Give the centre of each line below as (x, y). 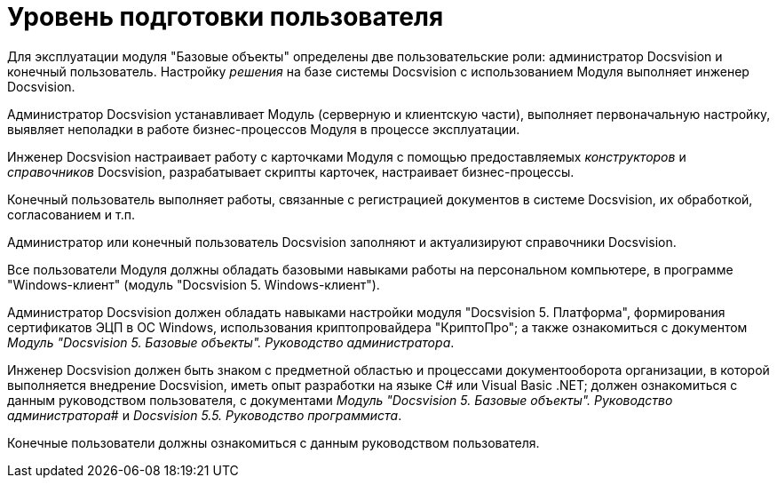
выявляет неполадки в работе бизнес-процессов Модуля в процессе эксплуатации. (264, 129)
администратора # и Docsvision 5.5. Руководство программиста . (205, 415)
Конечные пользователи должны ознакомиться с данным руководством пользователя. (274, 442)
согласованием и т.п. (71, 214)
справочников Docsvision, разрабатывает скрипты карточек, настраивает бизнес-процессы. (291, 171)
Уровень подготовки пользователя (226, 17)
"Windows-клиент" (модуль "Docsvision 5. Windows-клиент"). (194, 284)
